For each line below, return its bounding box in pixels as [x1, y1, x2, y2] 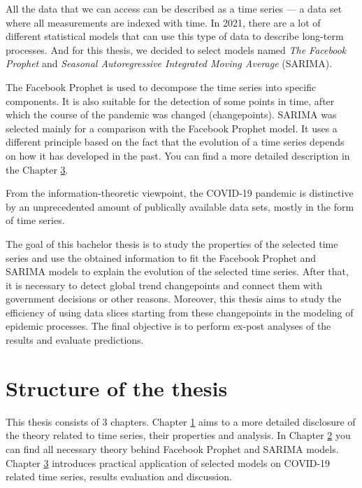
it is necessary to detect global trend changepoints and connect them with [6, 277, 323, 292]
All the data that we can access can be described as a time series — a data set [6, 1, 342, 15]
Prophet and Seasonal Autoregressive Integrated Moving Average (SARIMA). [6, 56, 333, 71]
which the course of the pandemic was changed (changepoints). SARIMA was [6, 107, 337, 122]
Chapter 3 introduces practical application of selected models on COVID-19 [6, 455, 331, 470]
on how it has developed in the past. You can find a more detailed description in [6, 148, 350, 162]
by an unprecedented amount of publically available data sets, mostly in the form [6, 199, 354, 214]
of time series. [6, 213, 65, 228]
